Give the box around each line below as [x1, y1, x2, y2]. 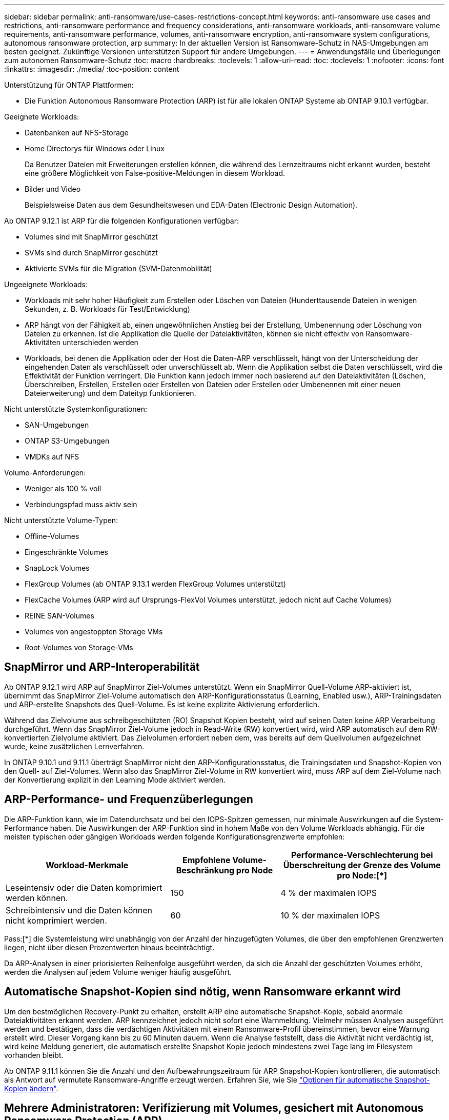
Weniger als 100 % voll [25, 484, 101, 493]
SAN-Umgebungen [25, 421, 89, 429]
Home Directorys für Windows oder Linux [25, 144, 165, 153]
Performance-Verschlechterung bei [291, 849, 433, 860]
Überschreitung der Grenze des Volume [283, 859, 441, 870]
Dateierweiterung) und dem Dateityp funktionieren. [25, 389, 196, 397]
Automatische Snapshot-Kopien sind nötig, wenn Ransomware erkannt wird [4, 985, 401, 998]
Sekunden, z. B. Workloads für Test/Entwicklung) [25, 305, 190, 313]
